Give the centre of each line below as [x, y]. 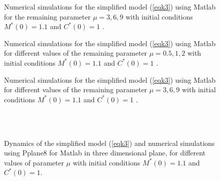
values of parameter [34, 162]
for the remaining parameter [47, 16]
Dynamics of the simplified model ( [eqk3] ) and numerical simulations [109, 143]
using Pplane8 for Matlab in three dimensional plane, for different [105, 153]
